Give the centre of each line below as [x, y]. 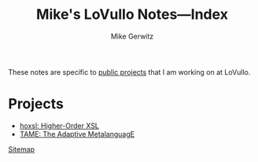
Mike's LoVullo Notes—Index [132, 15]
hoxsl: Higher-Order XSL [59, 125]
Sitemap [22, 149]
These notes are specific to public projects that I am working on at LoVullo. [129, 72]
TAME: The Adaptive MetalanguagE [77, 134]
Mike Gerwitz [132, 36]
